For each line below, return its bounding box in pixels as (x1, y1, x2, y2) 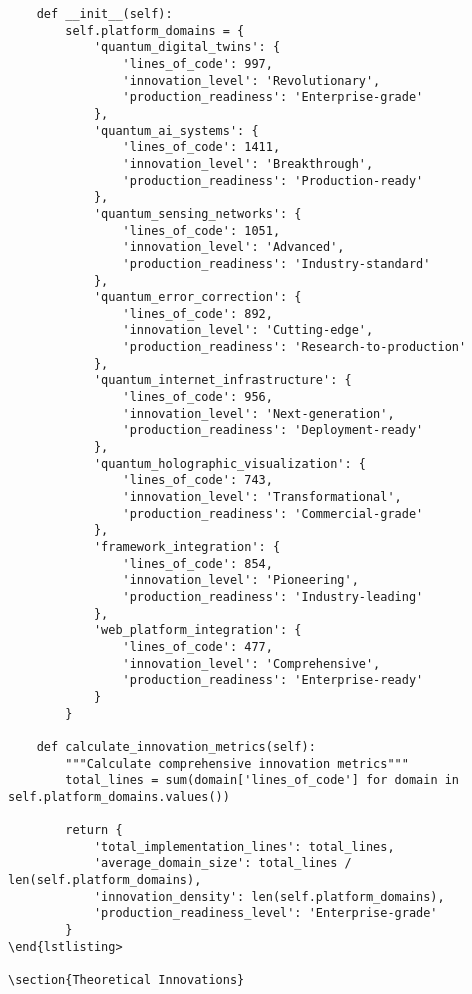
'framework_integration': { (93, 540, 281, 554)
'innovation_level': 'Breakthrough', (122, 156, 374, 171)
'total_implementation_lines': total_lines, (93, 839, 395, 854)
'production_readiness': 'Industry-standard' (122, 256, 431, 271)
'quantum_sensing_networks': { (93, 206, 302, 221)
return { (65, 823, 123, 838)
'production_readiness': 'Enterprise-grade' (122, 90, 424, 105)
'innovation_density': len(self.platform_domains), (93, 889, 445, 904)
